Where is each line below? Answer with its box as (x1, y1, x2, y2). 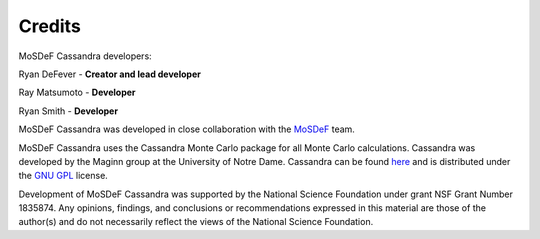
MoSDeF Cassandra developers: (18, 50, 152, 62)
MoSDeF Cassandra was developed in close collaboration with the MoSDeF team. (18, 123, 355, 135)
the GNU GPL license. (18, 170, 109, 182)
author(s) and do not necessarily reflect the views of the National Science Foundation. (18, 216, 374, 228)
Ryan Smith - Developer (18, 105, 119, 117)
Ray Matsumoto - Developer (18, 86, 136, 99)
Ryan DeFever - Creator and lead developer (18, 68, 202, 80)
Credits (18, 15, 82, 37)
